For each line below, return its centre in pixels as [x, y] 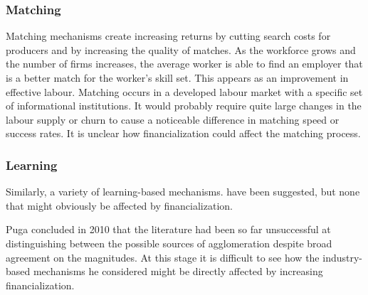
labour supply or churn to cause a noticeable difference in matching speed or [173, 119]
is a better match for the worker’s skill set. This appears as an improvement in [177, 77]
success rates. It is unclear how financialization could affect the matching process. [183, 133]
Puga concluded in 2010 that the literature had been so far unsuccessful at [168, 229]
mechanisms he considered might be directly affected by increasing [178, 271]
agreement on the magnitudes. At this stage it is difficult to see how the [163, 257]
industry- [342, 257]
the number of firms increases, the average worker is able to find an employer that [184, 64]
